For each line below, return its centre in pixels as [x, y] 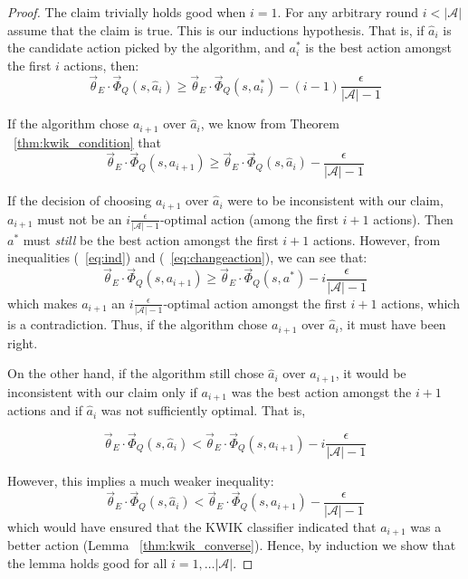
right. [23, 342]
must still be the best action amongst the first [151, 239]
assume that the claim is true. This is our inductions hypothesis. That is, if [216, 29]
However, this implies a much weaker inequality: [141, 481]
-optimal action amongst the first [255, 303]
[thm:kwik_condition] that [87, 142]
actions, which [420, 303]
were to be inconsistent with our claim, [335, 200]
